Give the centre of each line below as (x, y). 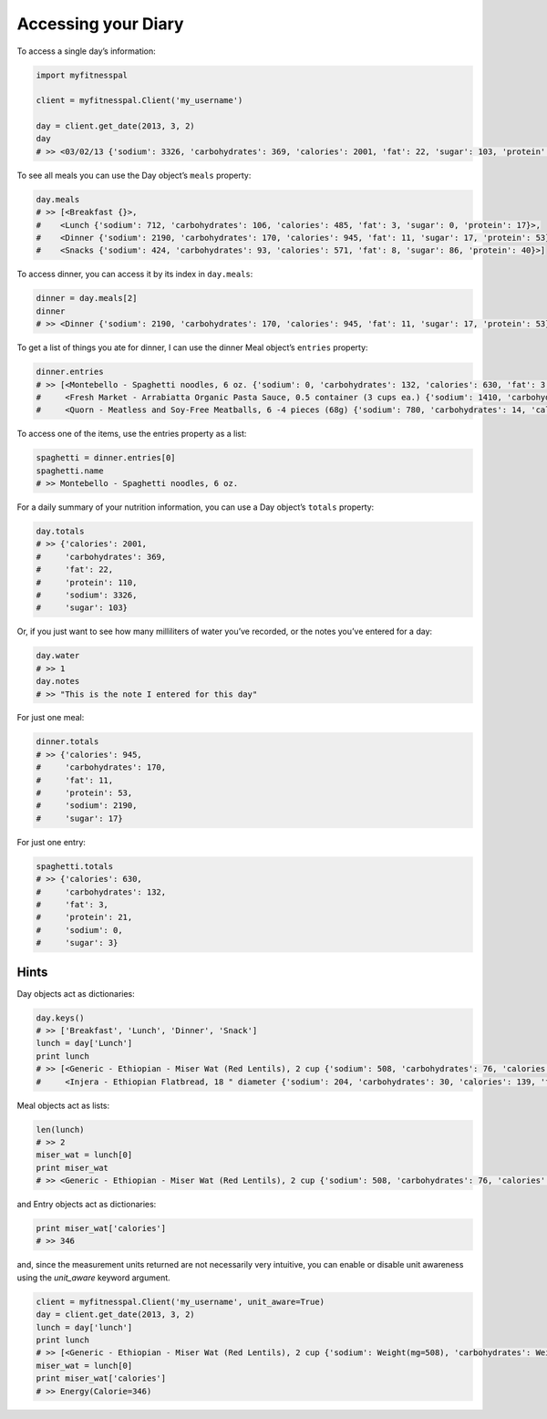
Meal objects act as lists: (63, 1105)
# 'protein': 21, (84, 917)
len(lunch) (60, 1129)
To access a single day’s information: (87, 51)
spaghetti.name (70, 471)
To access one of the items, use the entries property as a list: (132, 434)
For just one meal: (51, 718)
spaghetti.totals (75, 866)
